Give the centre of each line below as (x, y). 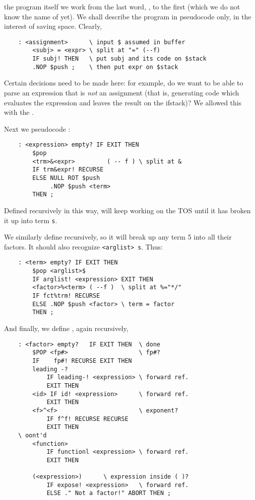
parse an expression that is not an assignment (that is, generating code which (122, 92)
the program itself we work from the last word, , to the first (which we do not (122, 6)
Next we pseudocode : (37, 128)
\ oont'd (32, 435)
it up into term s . (31, 220)
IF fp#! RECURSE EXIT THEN (82, 361)
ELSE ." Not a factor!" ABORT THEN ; (109, 493)
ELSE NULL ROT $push (66, 178)
